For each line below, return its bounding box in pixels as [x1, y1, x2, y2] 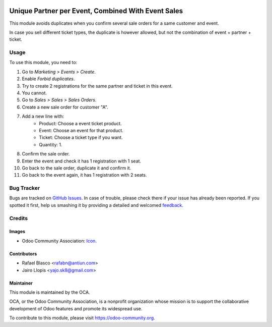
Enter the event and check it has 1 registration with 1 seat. [22, 158, 141, 164]
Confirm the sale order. [22, 151, 70, 157]
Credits [9, 214, 28, 222]
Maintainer [9, 280, 33, 286]
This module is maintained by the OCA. [9, 289, 90, 295]
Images [9, 229, 25, 235]
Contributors [9, 250, 37, 257]
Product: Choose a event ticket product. [39, 120, 122, 126]
